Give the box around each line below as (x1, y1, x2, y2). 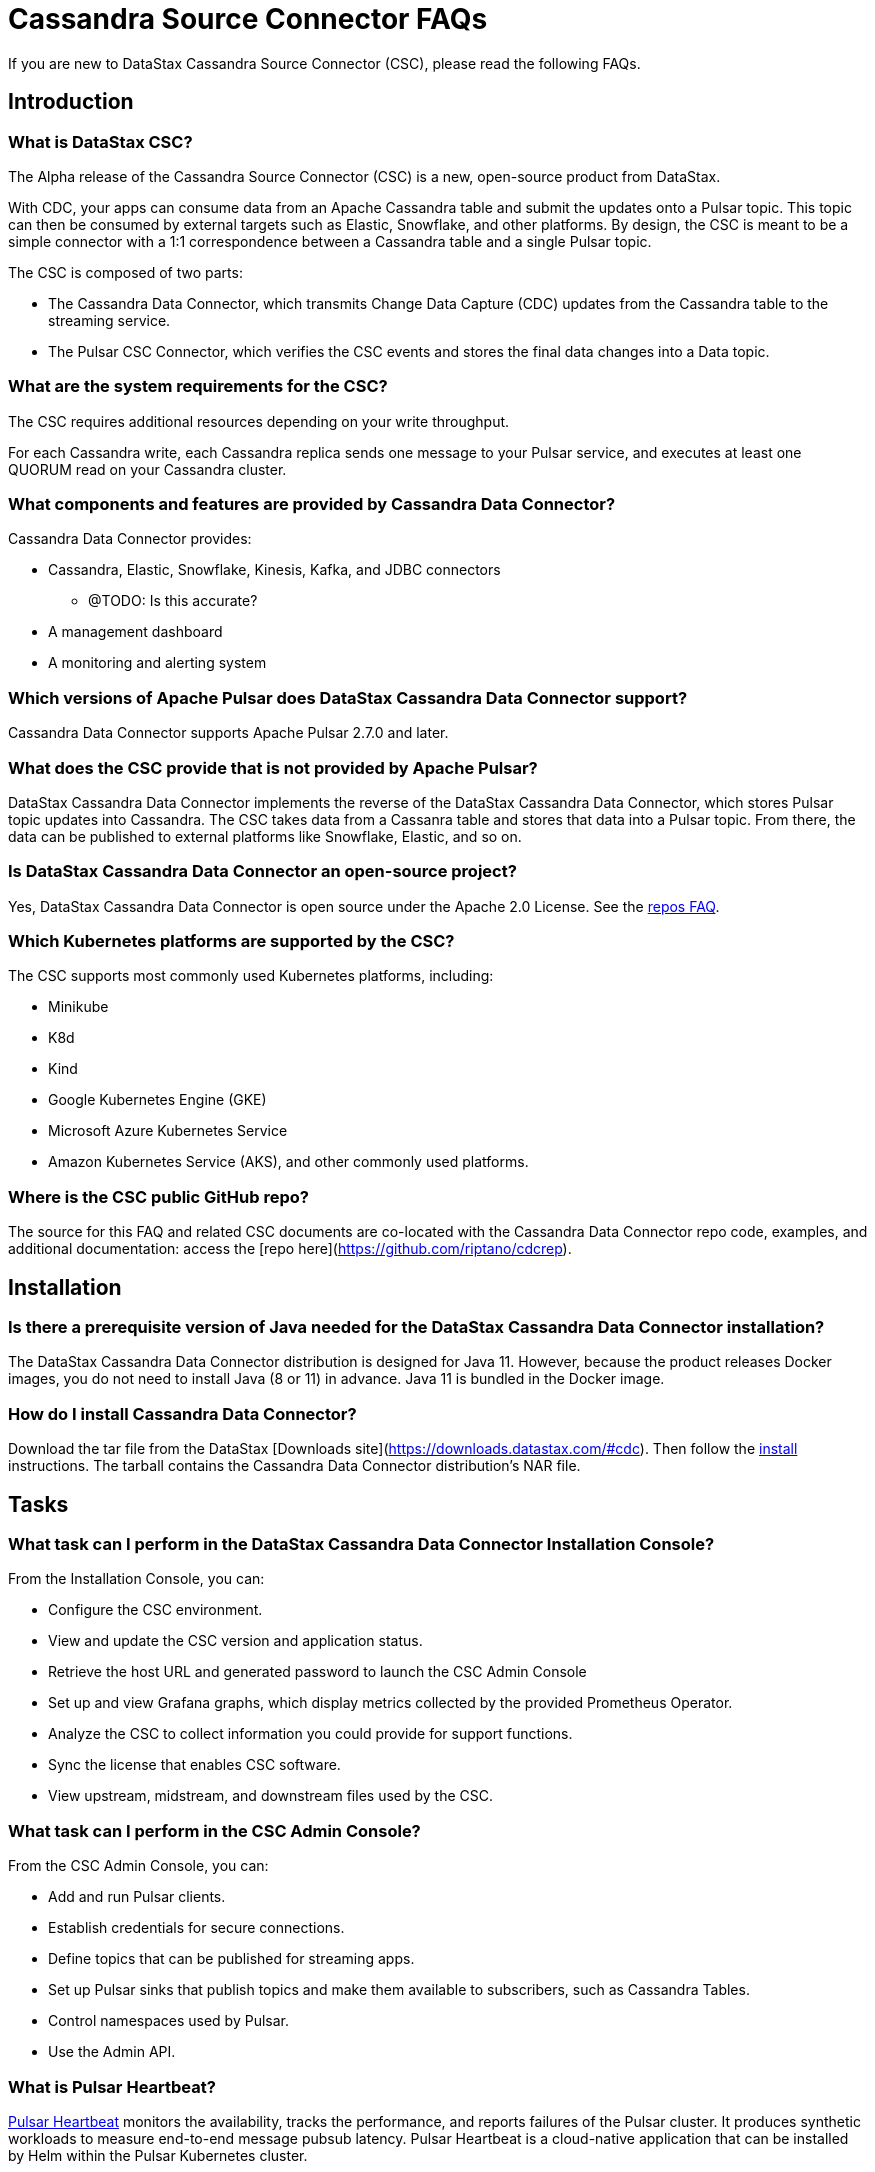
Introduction (8, 89, 134, 115)
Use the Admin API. (48, 2043, 176, 2061)
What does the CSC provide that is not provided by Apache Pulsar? (8, 757, 538, 778)
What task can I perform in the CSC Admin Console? (8, 1820, 421, 1841)
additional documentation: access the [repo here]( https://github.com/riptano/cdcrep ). (8, 1240, 572, 1258)
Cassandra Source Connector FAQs (8, 2, 488, 36)
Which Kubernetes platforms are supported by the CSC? (8, 931, 455, 952)
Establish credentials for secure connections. (48, 1919, 345, 1937)
